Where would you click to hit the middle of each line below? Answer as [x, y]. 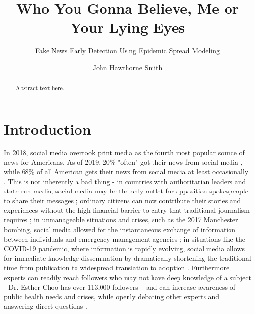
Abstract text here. [40, 88]
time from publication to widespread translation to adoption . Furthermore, [118, 268]
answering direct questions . [46, 306]
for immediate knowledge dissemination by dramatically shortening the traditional [127, 258]
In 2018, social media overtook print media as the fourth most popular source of [124, 152]
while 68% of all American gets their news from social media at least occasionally [126, 172]
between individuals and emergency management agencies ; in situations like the [125, 239]
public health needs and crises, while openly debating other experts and [112, 296]
